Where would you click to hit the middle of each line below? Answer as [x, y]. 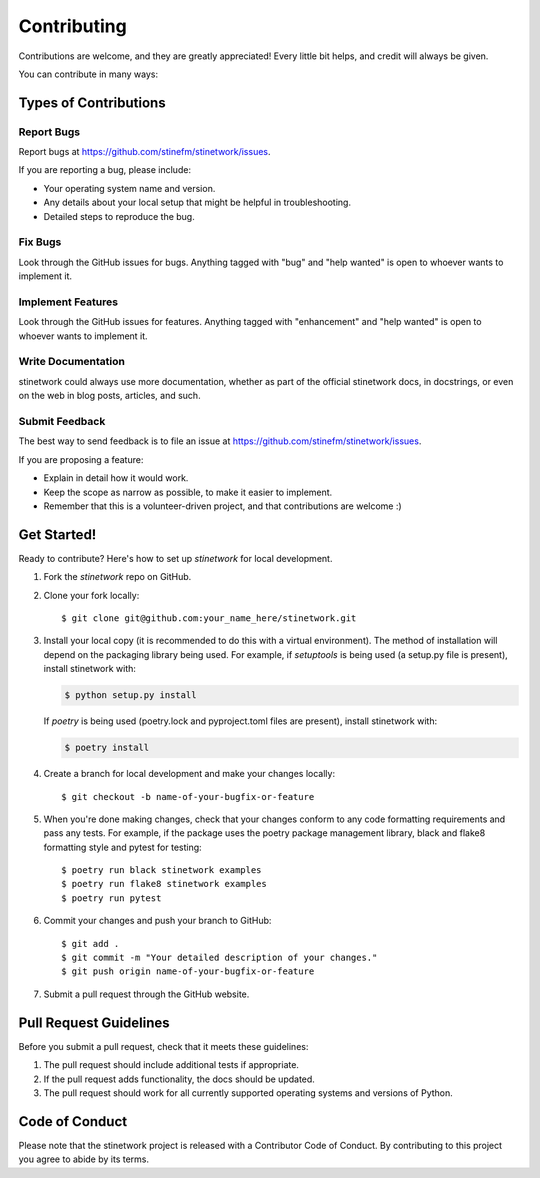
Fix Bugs [40, 242]
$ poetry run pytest [111, 898]
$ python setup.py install [130, 695]
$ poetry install [107, 748]
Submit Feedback [62, 422]
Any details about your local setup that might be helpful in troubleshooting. [197, 202]
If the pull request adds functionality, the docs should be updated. [179, 1079]
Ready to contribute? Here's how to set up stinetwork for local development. [175, 558]
